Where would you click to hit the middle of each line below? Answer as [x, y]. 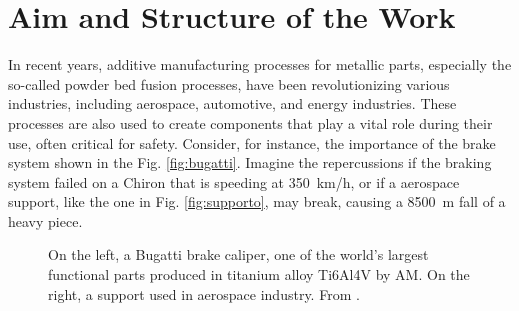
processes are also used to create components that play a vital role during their [250, 122]
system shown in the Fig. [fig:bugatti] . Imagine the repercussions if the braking [250, 162]
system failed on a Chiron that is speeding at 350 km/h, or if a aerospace [234, 181]
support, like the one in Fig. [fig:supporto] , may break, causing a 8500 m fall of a [257, 201]
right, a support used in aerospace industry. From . [204, 293]
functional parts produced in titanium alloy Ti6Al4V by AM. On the [259, 274]
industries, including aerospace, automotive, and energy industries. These [232, 103]
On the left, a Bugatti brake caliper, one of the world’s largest [238, 254]
